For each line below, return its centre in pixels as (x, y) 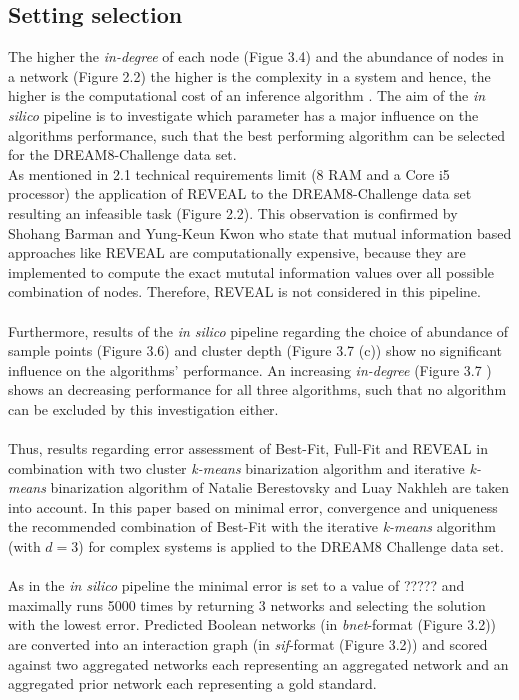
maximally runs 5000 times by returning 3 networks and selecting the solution (247, 604)
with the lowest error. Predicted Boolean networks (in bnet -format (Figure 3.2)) (252, 624)
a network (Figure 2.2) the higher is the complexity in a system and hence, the (249, 75)
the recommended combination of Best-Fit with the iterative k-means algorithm (252, 526)
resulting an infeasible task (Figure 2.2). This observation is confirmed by (233, 212)
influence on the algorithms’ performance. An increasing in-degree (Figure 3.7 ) (250, 369)
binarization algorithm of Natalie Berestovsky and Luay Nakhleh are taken (280, 487)
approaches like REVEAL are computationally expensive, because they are (237, 252)
